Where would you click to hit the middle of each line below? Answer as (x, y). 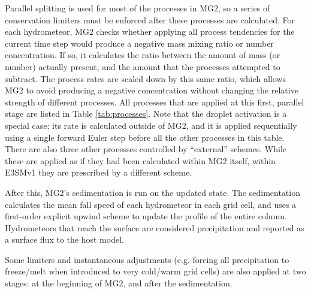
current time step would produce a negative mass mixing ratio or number (139, 43)
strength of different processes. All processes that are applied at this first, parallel (155, 102)
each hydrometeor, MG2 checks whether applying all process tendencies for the (150, 31)
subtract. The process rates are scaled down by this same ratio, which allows (145, 78)
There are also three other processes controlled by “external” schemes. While (146, 149)
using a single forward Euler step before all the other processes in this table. (145, 137)
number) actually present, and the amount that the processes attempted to (143, 66)
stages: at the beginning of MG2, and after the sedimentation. (119, 283)
